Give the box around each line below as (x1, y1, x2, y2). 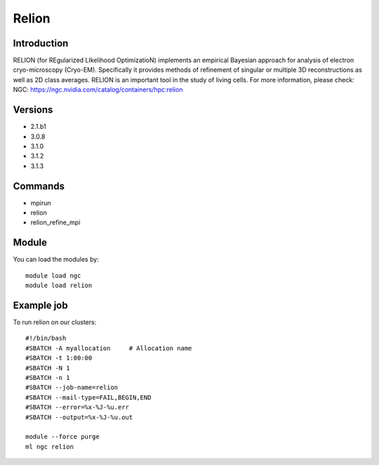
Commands (13, 180, 65, 192)
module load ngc (25, 272, 81, 279)
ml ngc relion (25, 442, 74, 450)
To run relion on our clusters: (13, 317, 97, 326)
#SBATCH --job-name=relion (25, 383, 119, 392)
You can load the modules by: (13, 255, 100, 264)
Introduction (13, 37, 69, 49)
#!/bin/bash (25, 334, 67, 343)
